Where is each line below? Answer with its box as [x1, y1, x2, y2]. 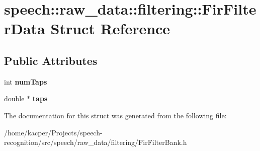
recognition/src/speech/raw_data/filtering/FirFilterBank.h [4, 137, 187, 147]
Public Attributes [4, 52, 98, 68]
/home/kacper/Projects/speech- [4, 127, 103, 137]
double [4, 93, 25, 104]
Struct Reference [50, 18, 170, 39]
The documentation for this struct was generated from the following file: [4, 110, 227, 120]
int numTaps [4, 76, 47, 87]
